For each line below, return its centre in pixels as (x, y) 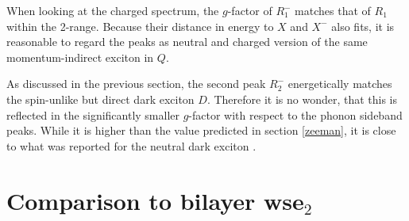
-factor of (250, 10)
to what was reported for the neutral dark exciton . (131, 145)
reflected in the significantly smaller (93, 114)
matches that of (333, 10)
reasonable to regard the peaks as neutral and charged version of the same (187, 42)
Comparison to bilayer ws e (155, 200)
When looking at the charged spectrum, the (113, 10)
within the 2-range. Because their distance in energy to (140, 26)
